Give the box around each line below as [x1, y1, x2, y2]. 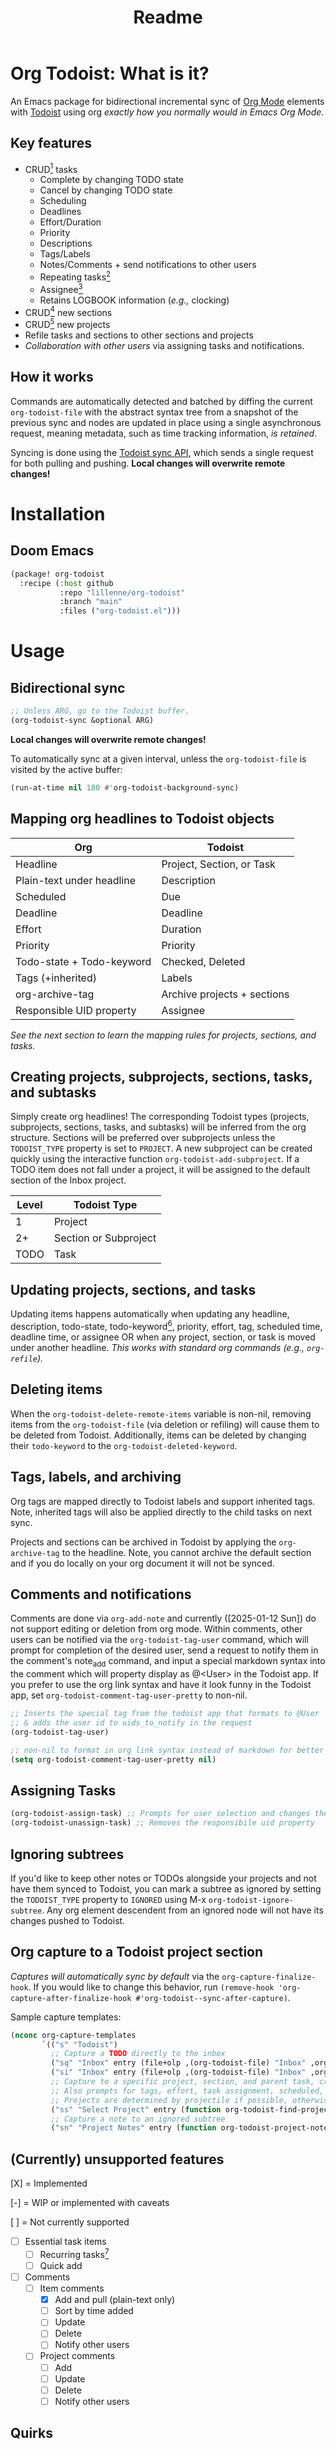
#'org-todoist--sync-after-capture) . [135, 1991, 291, 2003]
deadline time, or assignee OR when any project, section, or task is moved [10, 1331, 316, 1343]
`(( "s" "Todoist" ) [41, 2039, 118, 2050]
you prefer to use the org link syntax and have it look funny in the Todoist [10, 1679, 312, 1691]
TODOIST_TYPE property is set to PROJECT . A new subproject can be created [10, 1142, 313, 1155]
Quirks [10, 2425, 53, 2442]
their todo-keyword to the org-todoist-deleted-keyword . [10, 1439, 238, 1451]
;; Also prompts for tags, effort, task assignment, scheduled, [50, 2086, 325, 2096]
